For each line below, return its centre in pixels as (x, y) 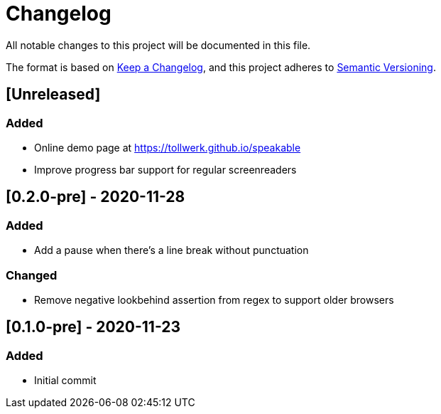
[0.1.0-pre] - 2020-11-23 (93, 327)
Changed (32, 275)
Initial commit (65, 381)
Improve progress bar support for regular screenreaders (165, 169)
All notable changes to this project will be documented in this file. (158, 45)
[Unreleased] (53, 95)
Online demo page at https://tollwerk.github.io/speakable (168, 147)
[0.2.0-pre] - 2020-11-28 (96, 197)
